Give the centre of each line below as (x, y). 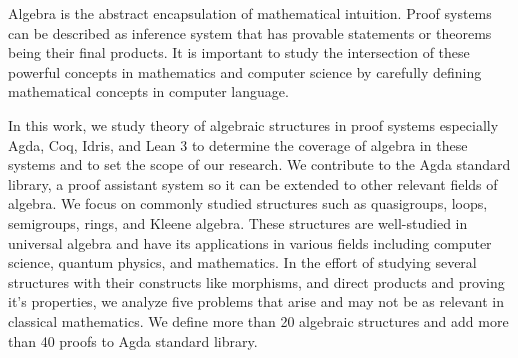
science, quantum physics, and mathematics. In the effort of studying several (242, 262)
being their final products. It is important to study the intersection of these (239, 52)
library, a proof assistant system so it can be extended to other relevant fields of (253, 183)
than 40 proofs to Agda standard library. (133, 340)
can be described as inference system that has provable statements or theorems (250, 32)
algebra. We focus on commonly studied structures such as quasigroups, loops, (248, 203)
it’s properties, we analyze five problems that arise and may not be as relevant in (256, 301)
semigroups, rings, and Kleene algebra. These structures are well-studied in (238, 222)
